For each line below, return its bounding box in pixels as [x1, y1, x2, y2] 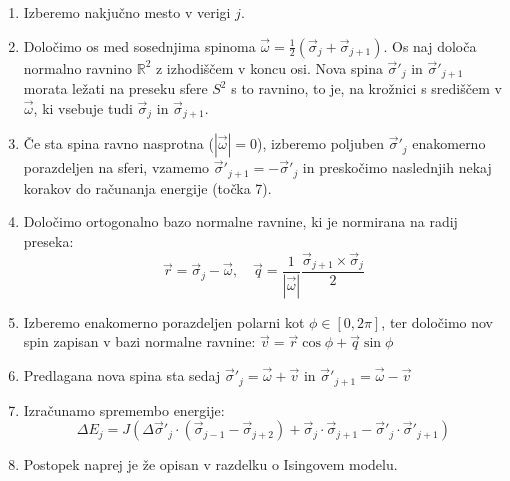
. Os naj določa [383, 35, 477, 56]
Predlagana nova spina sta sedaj [23, 365, 221, 386]
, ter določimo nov [381, 311, 494, 332]
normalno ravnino [23, 57, 133, 78]
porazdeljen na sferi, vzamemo [23, 157, 210, 178]
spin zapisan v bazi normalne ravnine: [23, 331, 256, 352]
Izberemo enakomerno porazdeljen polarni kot [23, 311, 305, 332]
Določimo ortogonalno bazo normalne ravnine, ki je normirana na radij [23, 211, 458, 232]
